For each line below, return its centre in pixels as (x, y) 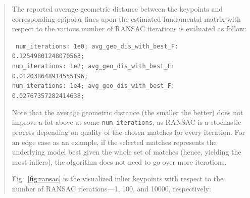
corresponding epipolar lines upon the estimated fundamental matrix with (126, 18)
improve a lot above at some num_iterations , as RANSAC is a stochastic (127, 122)
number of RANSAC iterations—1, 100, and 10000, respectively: (111, 188)
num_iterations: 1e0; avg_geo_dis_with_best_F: (97, 46)
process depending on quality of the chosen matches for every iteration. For (128, 132)
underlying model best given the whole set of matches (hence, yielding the (127, 152)
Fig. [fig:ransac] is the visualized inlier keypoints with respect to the (118, 179)
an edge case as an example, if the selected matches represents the (114, 142)
